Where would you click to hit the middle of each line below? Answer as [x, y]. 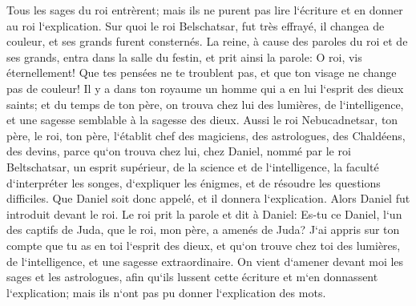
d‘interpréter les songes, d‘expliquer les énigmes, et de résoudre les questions [194, 182]
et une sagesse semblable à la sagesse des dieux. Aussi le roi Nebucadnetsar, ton [202, 120]
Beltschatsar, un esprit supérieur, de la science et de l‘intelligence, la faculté [193, 166]
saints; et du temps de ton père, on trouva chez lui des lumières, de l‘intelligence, [205, 104]
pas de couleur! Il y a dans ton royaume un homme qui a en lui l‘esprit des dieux [205, 88]
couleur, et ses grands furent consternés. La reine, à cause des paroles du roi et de [207, 41]
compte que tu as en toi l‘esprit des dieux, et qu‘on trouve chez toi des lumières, [204, 245]
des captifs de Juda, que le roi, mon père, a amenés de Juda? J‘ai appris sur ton [203, 229]
